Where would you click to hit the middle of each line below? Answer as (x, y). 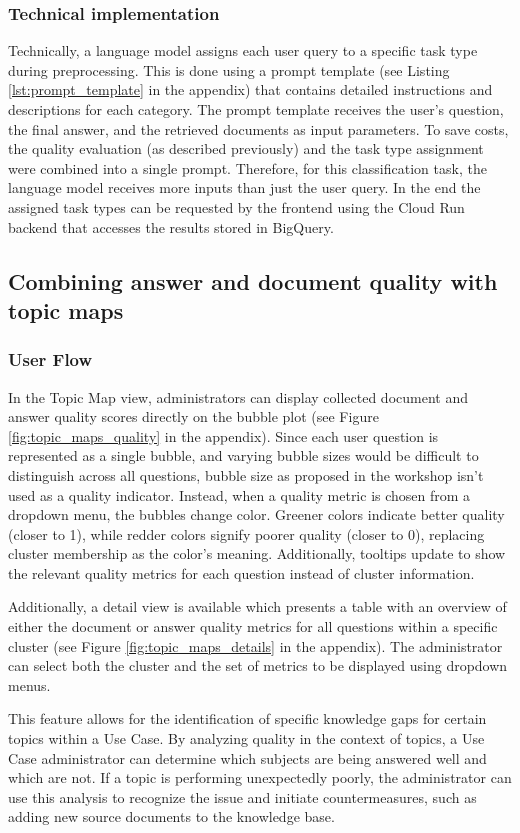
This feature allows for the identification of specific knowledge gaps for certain (247, 718)
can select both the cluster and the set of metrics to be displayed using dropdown (258, 665)
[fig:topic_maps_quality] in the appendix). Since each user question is (223, 435)
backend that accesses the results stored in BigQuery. (171, 226)
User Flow (50, 359)
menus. (29, 684)
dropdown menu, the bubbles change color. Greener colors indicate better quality (256, 514)
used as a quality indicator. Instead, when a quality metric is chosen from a (239, 494)
